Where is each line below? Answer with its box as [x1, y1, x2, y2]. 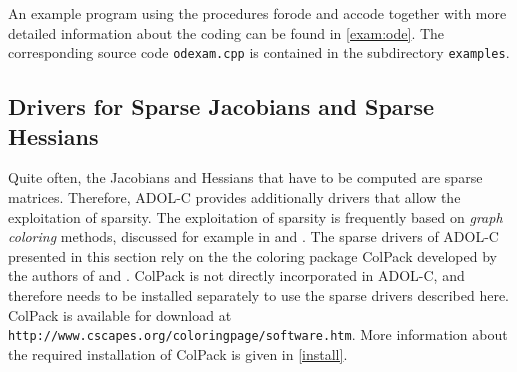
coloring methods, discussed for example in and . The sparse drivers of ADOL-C [8, 226, 499, 247]
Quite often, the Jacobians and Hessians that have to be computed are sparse [8, 167, 483, 188]
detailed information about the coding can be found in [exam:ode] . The [8, 22, 445, 43]
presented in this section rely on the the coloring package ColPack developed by [8, 245, 497, 266]
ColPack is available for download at [8, 304, 232, 325]
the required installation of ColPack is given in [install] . [8, 343, 348, 364]
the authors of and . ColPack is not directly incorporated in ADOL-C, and [8, 265, 465, 286]
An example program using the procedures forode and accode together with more [8, 3, 507, 23]
